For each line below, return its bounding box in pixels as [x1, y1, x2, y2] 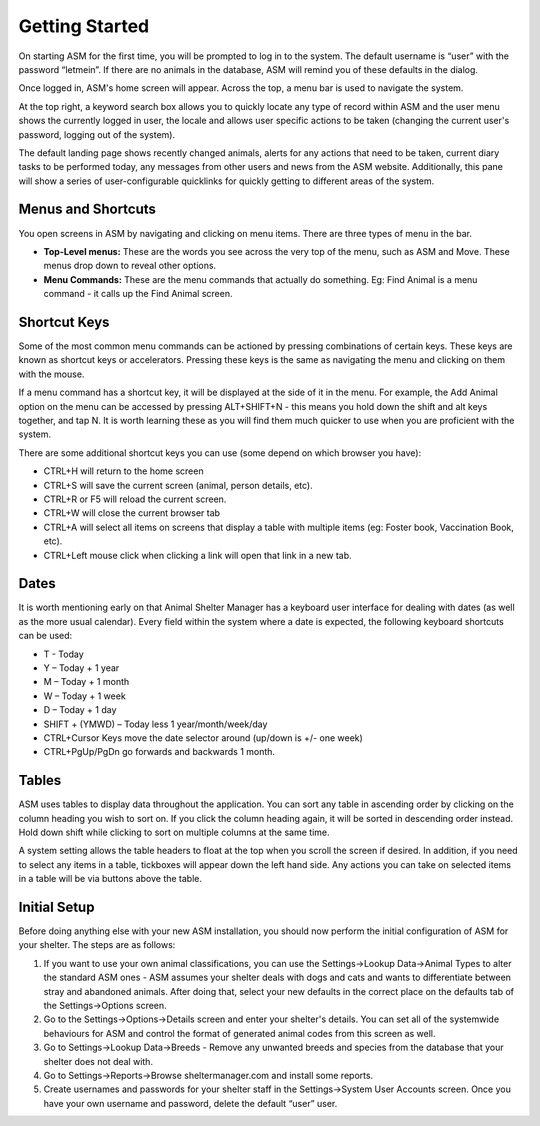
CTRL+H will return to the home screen [43, 465, 204, 477]
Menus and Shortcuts [18, 201, 157, 218]
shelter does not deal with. [43, 1055, 154, 1067]
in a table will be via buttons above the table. [18, 873, 203, 885]
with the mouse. [18, 368, 85, 380]
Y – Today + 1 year [43, 661, 120, 674]
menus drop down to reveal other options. [43, 260, 217, 272]
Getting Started [18, 15, 150, 37]
